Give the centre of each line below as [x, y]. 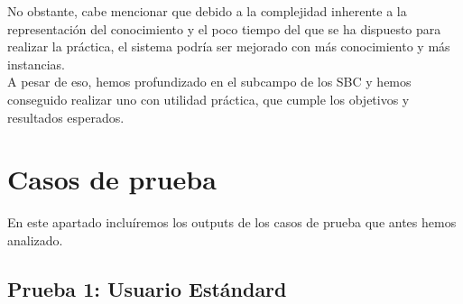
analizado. [35, 240]
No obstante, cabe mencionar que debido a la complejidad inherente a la [207, 11]
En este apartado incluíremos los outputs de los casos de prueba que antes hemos [232, 222]
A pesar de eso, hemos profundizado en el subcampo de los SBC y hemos [209, 82]
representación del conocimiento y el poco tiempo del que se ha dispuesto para [224, 28]
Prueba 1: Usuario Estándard [147, 288]
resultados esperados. [66, 117]
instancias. [36, 64]
